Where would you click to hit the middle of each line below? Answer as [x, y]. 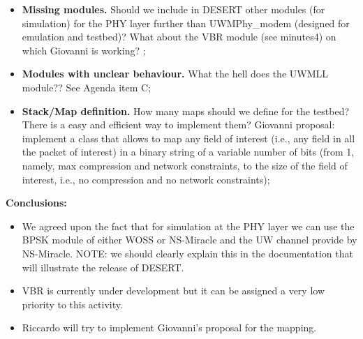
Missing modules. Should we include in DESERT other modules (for [173, 9]
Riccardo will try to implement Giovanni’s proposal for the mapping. [169, 327]
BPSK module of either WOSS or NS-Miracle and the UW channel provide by [190, 240]
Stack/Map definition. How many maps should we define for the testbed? [186, 111]
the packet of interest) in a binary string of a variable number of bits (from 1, [188, 152]
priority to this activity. [72, 304]
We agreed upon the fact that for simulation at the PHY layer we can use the [188, 226]
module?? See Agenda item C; [87, 87]
